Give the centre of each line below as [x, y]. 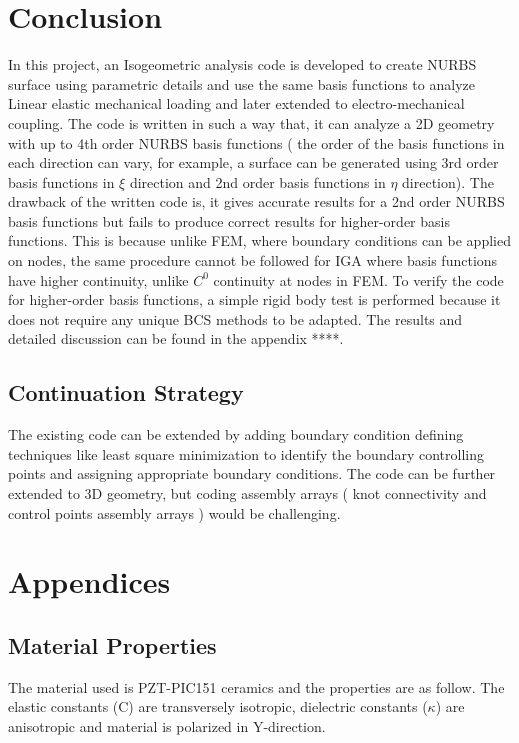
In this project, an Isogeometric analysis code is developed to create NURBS [242, 64]
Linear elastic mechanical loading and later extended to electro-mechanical [236, 103]
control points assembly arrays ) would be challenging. [174, 512]
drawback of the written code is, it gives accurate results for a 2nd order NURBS [256, 201]
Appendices [89, 581]
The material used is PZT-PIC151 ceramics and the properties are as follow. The [256, 686]
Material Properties [112, 644]
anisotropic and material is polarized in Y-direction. [167, 725]
